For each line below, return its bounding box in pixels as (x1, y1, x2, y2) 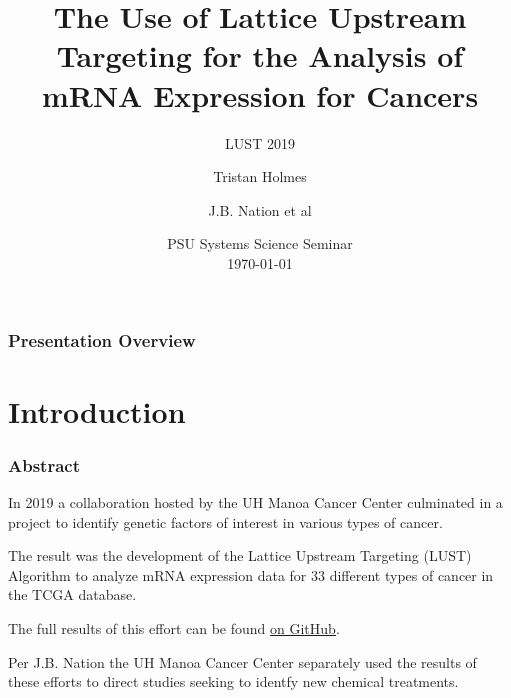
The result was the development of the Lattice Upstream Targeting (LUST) (8, 545, 472, 566)
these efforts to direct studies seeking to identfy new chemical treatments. (8, 671, 459, 692)
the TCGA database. (8, 584, 137, 605)
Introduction (8, 390, 186, 431)
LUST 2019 (225, 132, 295, 153)
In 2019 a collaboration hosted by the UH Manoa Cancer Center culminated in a (8, 491, 503, 512)
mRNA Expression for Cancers (41, 74, 479, 115)
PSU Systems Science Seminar (167, 233, 353, 254)
